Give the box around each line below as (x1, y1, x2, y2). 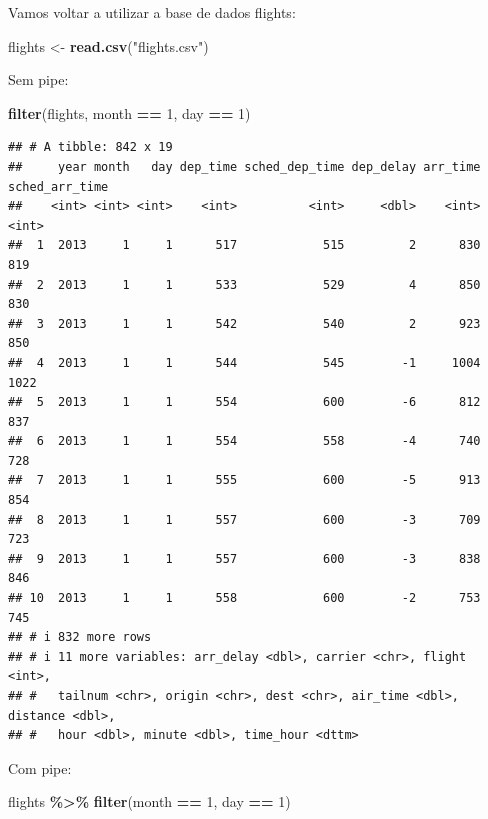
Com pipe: (8, 757, 72, 778)
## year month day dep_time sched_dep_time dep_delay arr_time (8, 159, 481, 174)
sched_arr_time (8, 179, 109, 194)
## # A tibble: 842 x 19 (8, 140, 173, 155)
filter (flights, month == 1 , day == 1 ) (8, 102, 251, 123)
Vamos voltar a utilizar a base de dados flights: (8, 2, 296, 22)
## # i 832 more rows (8, 630, 152, 645)
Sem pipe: (8, 69, 69, 90)
